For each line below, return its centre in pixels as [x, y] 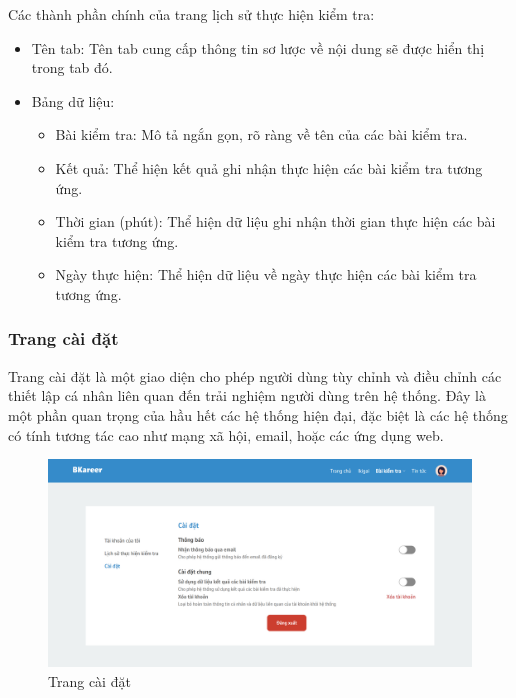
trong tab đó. [72, 67]
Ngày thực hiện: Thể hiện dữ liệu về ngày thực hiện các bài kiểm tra [266, 274]
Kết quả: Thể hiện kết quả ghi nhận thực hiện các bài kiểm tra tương [269, 167]
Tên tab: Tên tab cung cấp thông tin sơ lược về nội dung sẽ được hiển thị [258, 47]
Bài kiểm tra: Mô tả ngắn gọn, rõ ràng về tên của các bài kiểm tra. [261, 134]
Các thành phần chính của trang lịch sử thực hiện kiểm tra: [191, 14]
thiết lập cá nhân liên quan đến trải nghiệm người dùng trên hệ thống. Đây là [247, 395]
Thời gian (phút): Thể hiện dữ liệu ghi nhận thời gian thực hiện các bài [275, 221]
